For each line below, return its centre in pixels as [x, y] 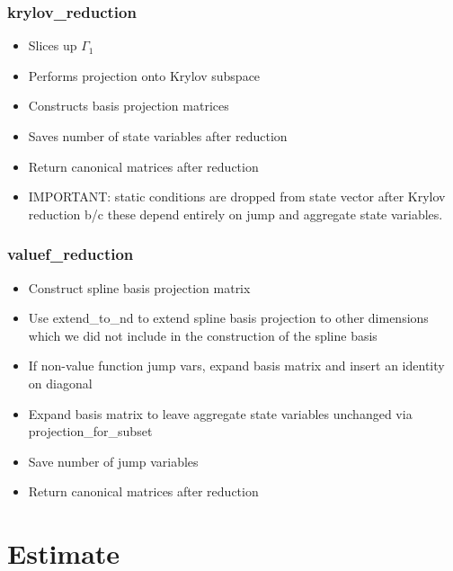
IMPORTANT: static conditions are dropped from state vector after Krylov [237, 196]
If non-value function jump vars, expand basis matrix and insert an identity [236, 366]
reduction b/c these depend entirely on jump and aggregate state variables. [235, 214]
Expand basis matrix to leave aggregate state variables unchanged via [220, 413]
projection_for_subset [90, 431]
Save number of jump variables [113, 461]
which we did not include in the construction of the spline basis [203, 335]
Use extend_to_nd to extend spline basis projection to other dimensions [228, 318]
